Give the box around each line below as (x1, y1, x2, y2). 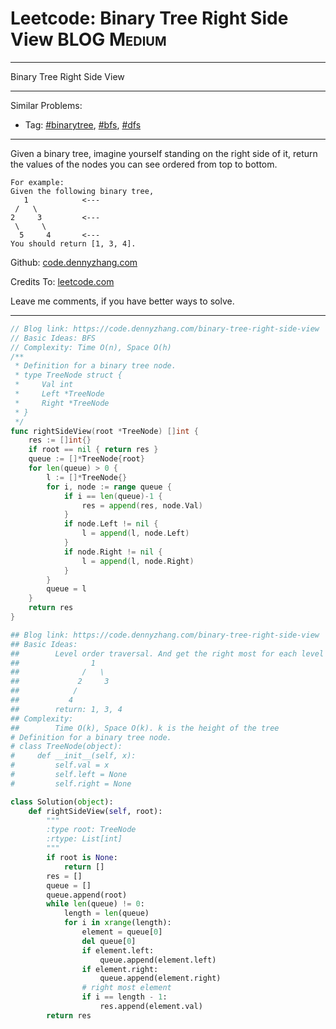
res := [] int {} (28, 435, 92, 446)
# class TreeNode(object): (10, 742, 123, 752)
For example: (10, 177, 65, 187)
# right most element (81, 983, 172, 993)
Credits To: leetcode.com (10, 275, 115, 287)
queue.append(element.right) (99, 973, 222, 984)
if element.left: (81, 945, 155, 956)
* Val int (14, 380, 74, 390)
